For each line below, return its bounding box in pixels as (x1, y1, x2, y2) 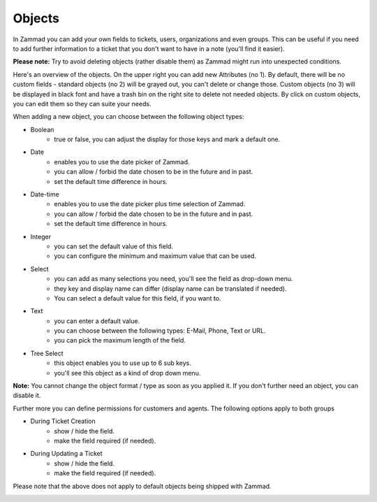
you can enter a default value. (54, 317, 140, 325)
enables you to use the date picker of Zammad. (54, 157, 190, 166)
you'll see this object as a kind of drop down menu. (54, 368, 201, 377)
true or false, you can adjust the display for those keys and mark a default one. (54, 135, 281, 143)
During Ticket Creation (30, 417, 96, 426)
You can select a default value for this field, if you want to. (54, 294, 221, 302)
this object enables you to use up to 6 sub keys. (54, 359, 192, 367)
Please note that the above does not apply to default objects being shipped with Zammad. (13, 482, 272, 490)
